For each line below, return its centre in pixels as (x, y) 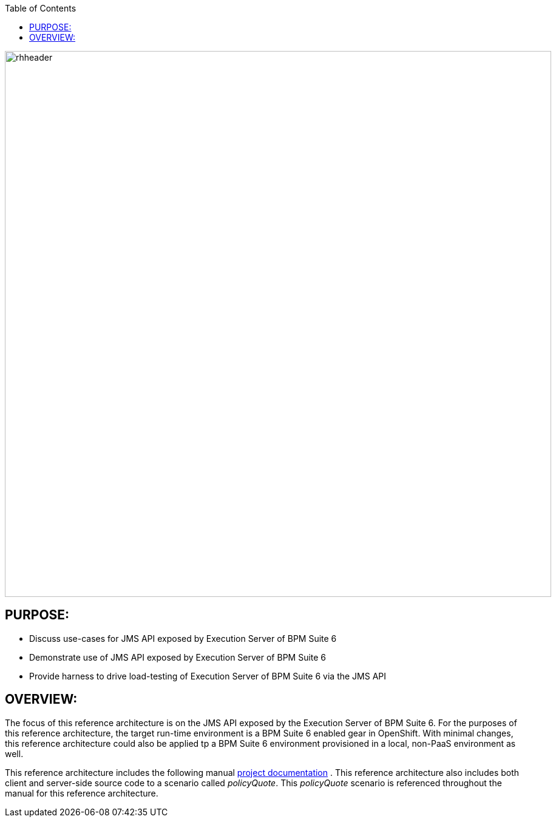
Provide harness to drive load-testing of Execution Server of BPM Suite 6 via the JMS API (208, 676)
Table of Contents (41, 8)
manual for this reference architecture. (82, 793)
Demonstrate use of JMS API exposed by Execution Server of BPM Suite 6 (178, 657)
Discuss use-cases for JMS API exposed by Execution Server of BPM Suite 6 (183, 638)
